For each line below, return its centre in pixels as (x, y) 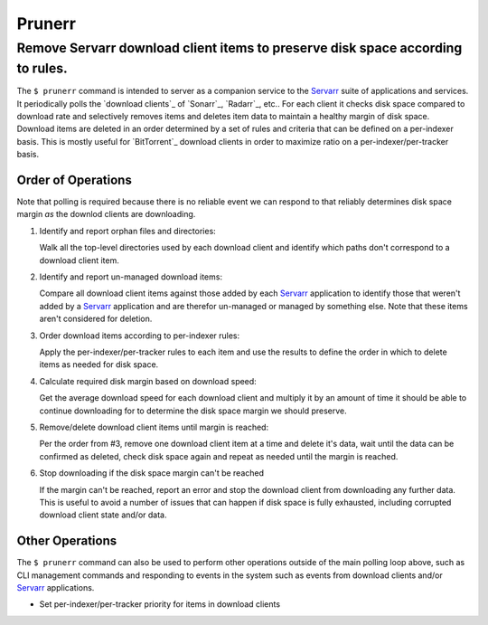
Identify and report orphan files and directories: (127, 231)
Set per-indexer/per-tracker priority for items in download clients (160, 604)
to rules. (42, 68)
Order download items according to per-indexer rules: (140, 336)
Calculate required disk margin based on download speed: (148, 381)
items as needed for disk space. (99, 365)
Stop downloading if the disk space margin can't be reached (152, 473)
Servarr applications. (56, 587)
